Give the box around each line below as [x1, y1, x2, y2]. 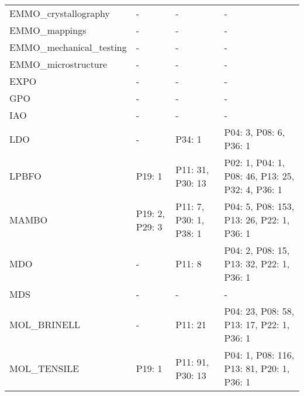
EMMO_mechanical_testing [9, 40, 127, 54]
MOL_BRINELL [9, 318, 80, 331]
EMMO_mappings [9, 23, 87, 37]
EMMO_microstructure [9, 57, 108, 71]
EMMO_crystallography [9, 6, 110, 20]
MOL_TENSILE [9, 361, 80, 375]
